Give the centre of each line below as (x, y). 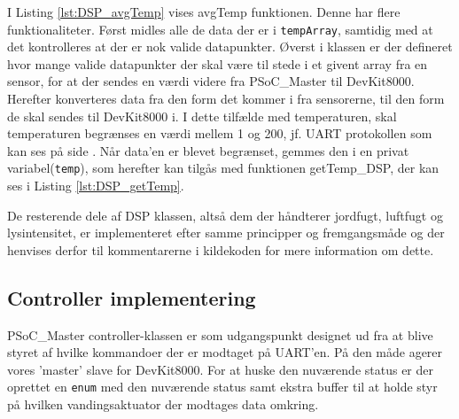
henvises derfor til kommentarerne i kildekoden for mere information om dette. (221, 249)
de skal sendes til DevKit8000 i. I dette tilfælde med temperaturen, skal (202, 116)
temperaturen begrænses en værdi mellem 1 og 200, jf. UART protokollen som (220, 133)
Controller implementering (132, 297)
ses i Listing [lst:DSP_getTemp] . (96, 186)
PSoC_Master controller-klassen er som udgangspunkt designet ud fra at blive (220, 334)
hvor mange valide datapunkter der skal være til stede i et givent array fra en (218, 63)
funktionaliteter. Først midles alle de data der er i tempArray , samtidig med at (220, 29)
